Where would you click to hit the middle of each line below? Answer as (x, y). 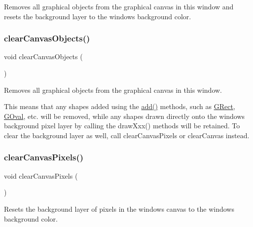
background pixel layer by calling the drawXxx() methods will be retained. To (122, 126)
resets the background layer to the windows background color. (98, 16)
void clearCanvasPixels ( (41, 175)
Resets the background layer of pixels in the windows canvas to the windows (119, 208)
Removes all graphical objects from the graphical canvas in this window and (119, 6)
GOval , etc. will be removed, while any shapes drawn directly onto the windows (125, 116)
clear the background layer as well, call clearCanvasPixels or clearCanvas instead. (127, 135)
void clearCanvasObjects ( (43, 57)
